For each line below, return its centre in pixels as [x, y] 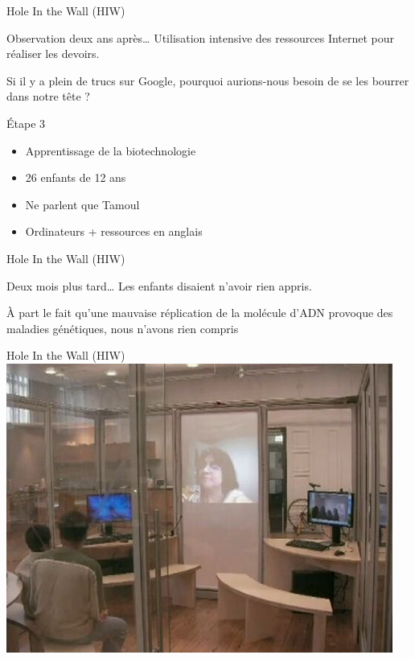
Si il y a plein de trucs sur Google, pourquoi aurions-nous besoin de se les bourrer [208, 80]
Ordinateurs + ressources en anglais [114, 231]
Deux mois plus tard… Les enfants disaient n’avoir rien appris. [159, 285]
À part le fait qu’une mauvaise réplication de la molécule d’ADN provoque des [200, 313]
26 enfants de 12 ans [76, 177]
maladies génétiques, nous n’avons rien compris [123, 328]
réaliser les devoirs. [53, 54]
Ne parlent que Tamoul [82, 204]
